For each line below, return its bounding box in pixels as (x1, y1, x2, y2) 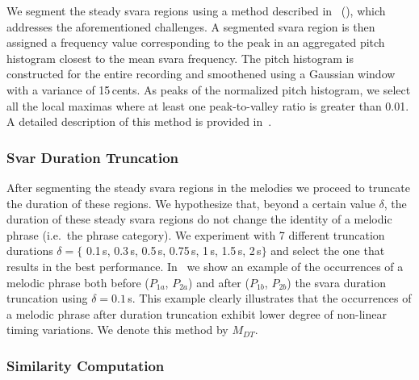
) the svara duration (287, 274, 386, 290)
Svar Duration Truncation (6, 147, 179, 167)
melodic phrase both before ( (6, 274, 149, 290)
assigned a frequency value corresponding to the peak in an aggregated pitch (6, 34, 385, 51)
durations (6, 242, 53, 259)
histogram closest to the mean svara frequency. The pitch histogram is (6, 49, 354, 66)
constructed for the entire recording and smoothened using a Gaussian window (6, 65, 396, 82)
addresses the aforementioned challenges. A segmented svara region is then (6, 18, 375, 35)
